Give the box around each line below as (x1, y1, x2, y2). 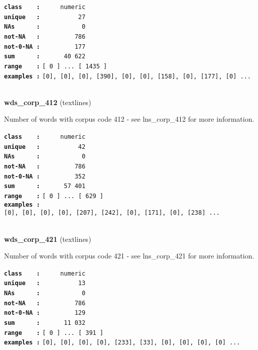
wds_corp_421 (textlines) (4, 233, 91, 244)
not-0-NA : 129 (4, 309, 86, 317)
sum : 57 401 (4, 183, 86, 190)
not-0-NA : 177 (4, 43, 86, 50)
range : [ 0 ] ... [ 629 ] (4, 192, 104, 200)
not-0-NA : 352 (4, 172, 86, 180)
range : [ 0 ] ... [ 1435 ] (4, 62, 107, 70)
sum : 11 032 (4, 319, 86, 326)
